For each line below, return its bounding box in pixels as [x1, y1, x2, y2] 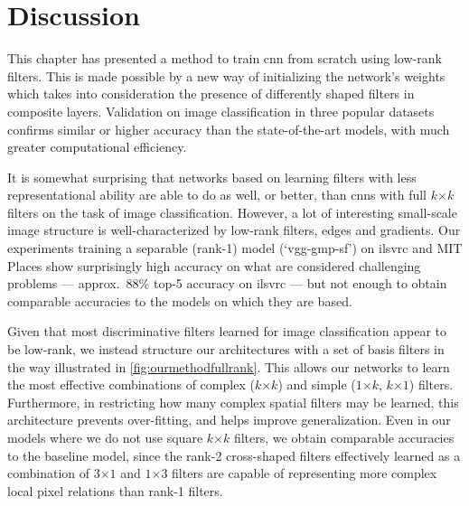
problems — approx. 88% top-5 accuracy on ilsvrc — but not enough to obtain [7, 274, 447, 293]
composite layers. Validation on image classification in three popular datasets [7, 101, 435, 120]
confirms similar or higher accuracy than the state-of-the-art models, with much [7, 119, 450, 138]
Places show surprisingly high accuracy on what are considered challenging [7, 256, 421, 275]
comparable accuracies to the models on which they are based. [7, 291, 352, 310]
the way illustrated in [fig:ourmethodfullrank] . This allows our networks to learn [7, 357, 450, 376]
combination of [7, 464, 90, 483]
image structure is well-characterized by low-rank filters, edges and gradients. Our [7, 220, 461, 239]
